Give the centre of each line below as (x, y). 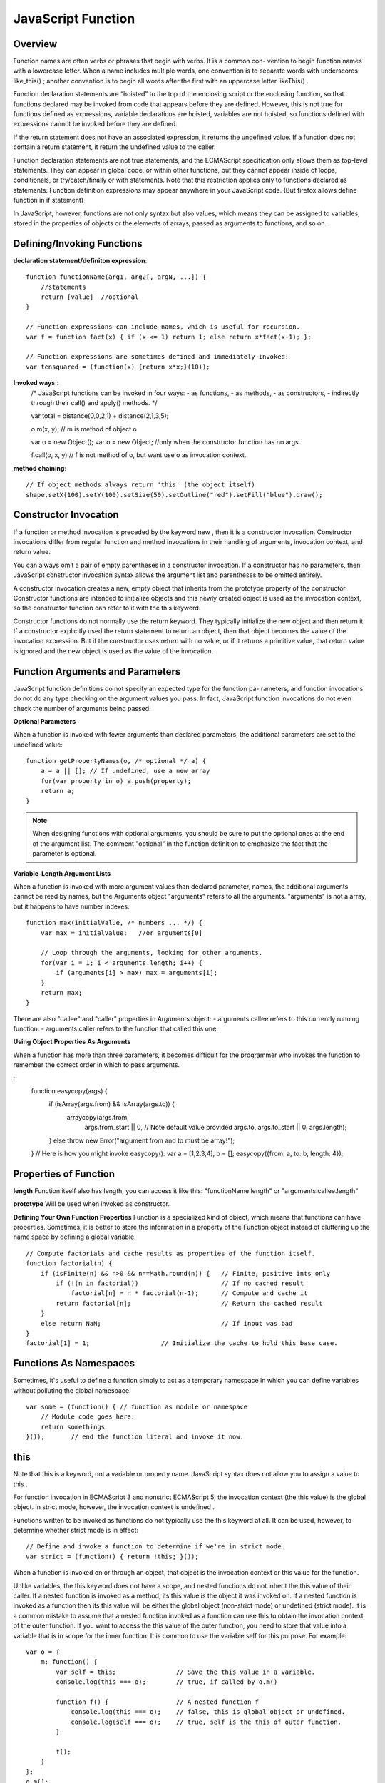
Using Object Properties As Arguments (72, 1042)
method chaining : (40, 468)
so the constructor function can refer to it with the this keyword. (107, 608)
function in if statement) (48, 200)
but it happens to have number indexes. (71, 906)
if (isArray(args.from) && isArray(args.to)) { (112, 1104)
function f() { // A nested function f (158, 1702)
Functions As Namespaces (74, 1363)
